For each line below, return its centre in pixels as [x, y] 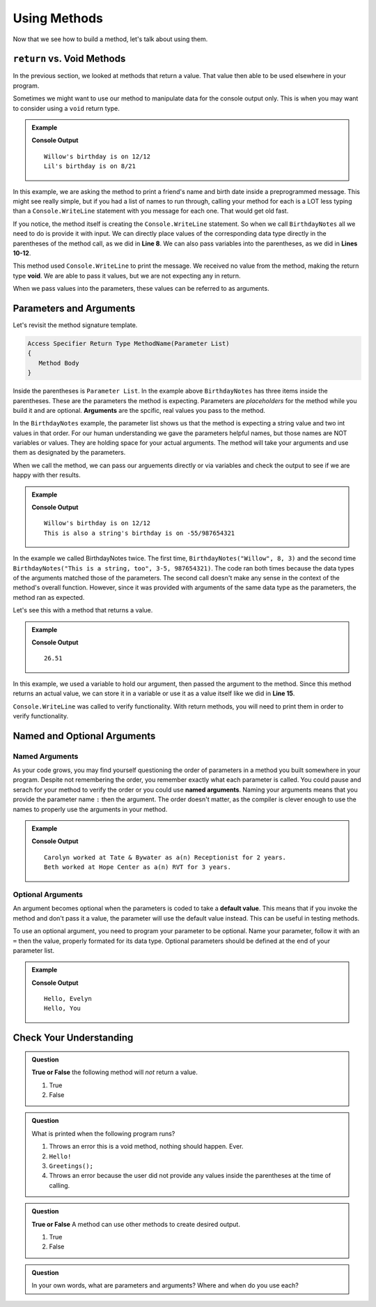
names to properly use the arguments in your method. [90, 809]
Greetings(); [71, 1166]
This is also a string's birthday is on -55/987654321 [140, 533]
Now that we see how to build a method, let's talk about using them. [110, 39]
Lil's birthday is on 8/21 [90, 166]
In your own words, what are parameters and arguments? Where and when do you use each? [165, 1285]
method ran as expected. [49, 597]
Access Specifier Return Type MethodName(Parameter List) [128, 343]
